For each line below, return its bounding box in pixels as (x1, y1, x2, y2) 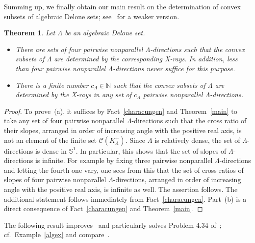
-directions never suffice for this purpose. (112, 63, 235, 73)
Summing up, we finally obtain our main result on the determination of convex (4, 1, 241, 11)
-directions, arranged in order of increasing (113, 174, 241, 185)
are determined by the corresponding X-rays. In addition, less (54, 54, 238, 64)
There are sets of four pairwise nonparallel (15, 44, 143, 54)
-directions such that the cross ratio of (131, 115, 247, 126)
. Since (125, 135, 146, 145)
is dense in (35, 145, 67, 156)
